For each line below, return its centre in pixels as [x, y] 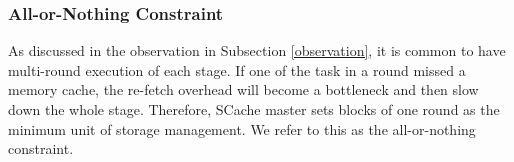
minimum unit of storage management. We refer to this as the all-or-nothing [242, 128]
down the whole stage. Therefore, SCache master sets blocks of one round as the [254, 109]
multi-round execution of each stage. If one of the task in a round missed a [237, 69]
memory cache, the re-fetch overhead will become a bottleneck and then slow [243, 89]
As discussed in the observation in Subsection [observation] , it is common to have [257, 50]
